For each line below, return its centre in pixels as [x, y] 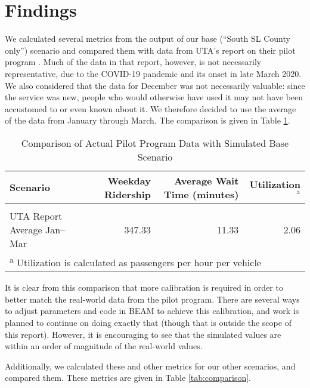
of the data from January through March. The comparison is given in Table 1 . [148, 120]
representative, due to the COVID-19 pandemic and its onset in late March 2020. [153, 73]
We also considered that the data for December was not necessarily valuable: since [155, 85]
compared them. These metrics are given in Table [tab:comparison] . [128, 378]
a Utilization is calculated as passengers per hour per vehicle [135, 261]
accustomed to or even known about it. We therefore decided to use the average [151, 108]
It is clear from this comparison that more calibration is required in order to [144, 287]
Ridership [128, 194]
